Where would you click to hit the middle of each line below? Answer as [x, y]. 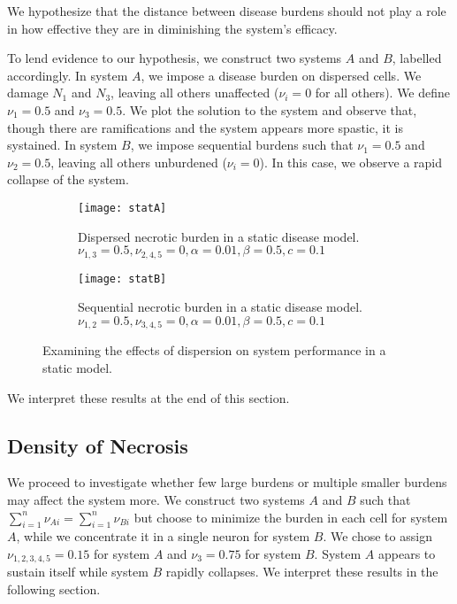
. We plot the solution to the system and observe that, [270, 109]
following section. [54, 589]
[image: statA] [122, 208]
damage [28, 93]
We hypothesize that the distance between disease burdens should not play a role [227, 11]
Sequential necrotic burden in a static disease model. [220, 307]
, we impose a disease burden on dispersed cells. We [281, 75]
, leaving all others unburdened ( [139, 162]
